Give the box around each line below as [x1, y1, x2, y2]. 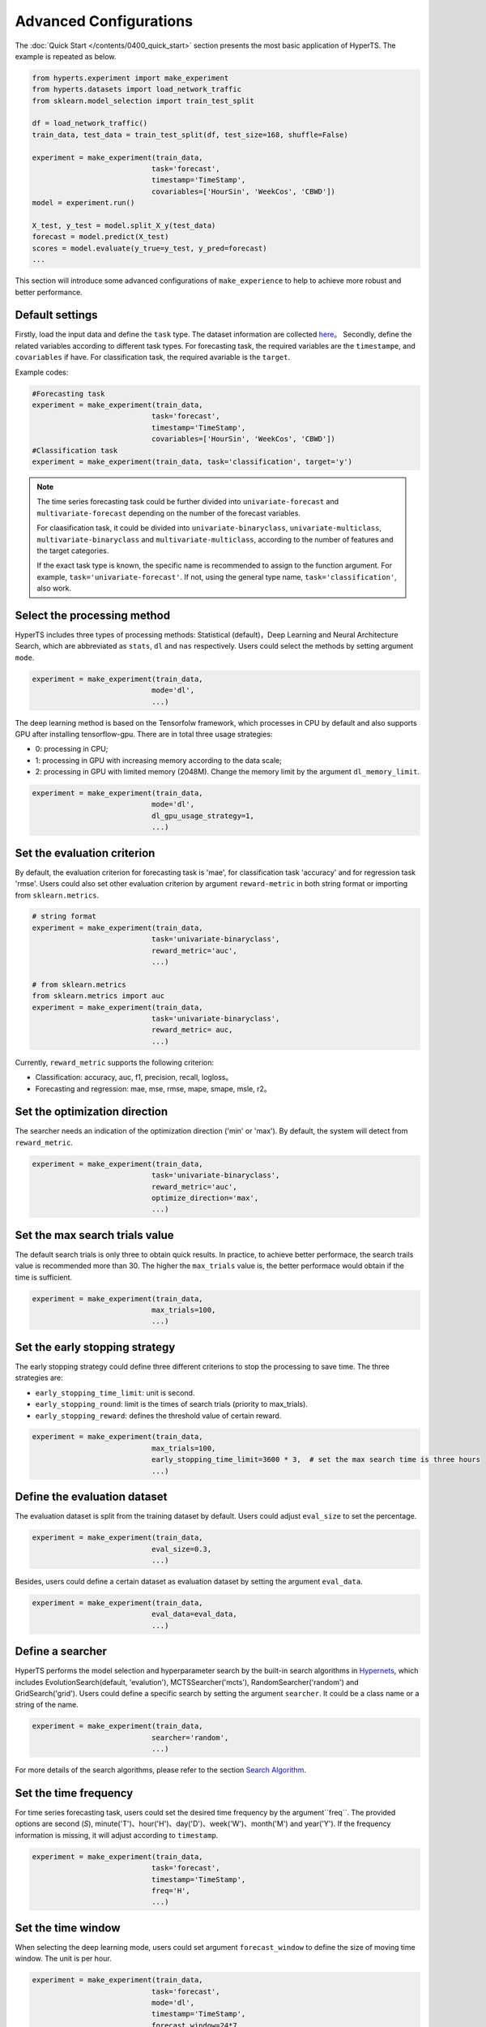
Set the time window [15, 1921, 121, 1935]
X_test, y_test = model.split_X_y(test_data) [32, 221, 216, 230]
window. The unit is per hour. [15, 1954, 113, 1964]
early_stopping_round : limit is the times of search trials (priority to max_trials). [35, 1399, 308, 1409]
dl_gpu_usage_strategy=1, [151, 811, 254, 821]
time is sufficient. [15, 1272, 73, 1282]
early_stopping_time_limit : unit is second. [35, 1387, 195, 1398]
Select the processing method [15, 608, 170, 622]
